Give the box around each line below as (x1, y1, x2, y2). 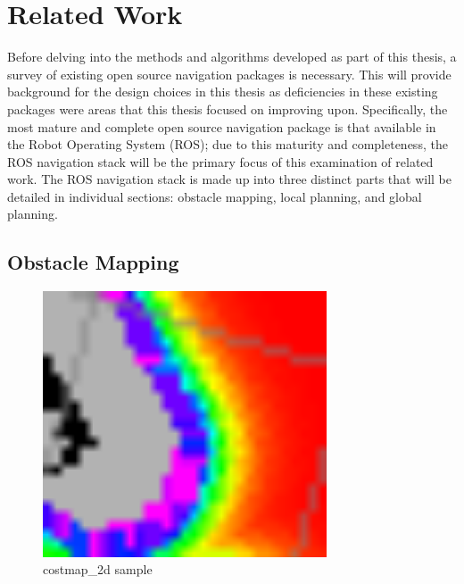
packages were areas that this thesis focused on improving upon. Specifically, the (7, 99, 448, 118)
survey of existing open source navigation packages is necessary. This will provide (7, 64, 452, 83)
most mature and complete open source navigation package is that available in (7, 117, 436, 136)
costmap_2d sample (43, 560, 153, 579)
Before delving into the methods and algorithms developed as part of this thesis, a (7, 47, 457, 66)
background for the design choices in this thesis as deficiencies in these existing (7, 82, 438, 101)
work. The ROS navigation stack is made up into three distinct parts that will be (7, 170, 452, 188)
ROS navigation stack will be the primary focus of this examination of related (7, 152, 434, 171)
